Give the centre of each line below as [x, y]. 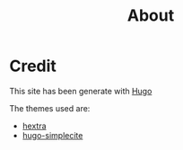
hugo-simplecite [52, 135]
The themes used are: [50, 108]
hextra [34, 126]
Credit [33, 66]
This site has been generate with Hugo [81, 91]
